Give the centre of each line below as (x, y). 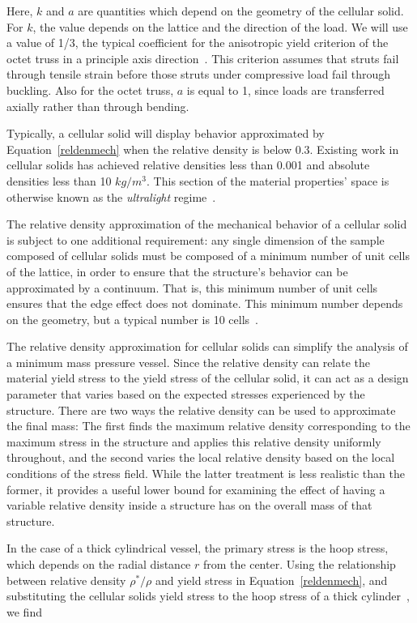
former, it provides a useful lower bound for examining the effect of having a (196, 489)
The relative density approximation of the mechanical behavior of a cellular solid (207, 224)
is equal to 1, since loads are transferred (285, 90)
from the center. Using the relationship (299, 564)
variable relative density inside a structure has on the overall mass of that (189, 505)
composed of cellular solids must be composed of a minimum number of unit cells (208, 256)
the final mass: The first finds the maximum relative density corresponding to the (208, 426)
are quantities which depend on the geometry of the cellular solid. (241, 11)
